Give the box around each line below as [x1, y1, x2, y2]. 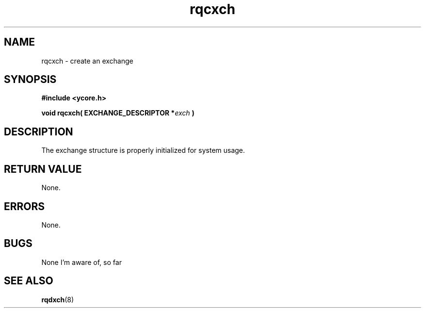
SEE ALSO [4, 275, 53, 287]
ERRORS [4, 200, 45, 213]
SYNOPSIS [4, 73, 57, 86]
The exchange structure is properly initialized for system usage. [41, 146, 245, 155]
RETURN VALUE [4, 163, 82, 175]
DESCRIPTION [4, 125, 73, 138]
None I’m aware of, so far [41, 258, 122, 266]
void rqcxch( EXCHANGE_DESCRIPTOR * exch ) [41, 109, 195, 117]
